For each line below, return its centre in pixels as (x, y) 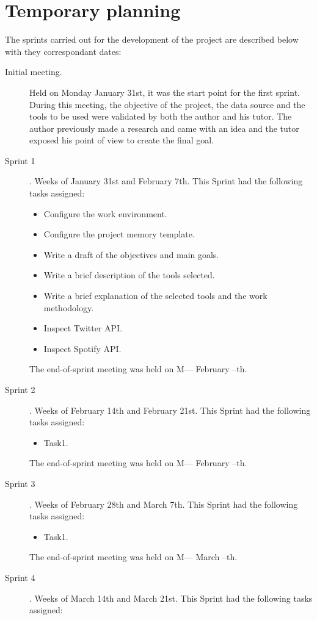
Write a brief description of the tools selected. (129, 275)
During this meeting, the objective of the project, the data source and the (167, 104)
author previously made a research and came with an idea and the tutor (164, 128)
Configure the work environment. (105, 213)
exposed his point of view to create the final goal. (122, 140)
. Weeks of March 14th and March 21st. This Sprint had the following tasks (171, 598)
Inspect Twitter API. (83, 328)
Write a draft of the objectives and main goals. (131, 254)
